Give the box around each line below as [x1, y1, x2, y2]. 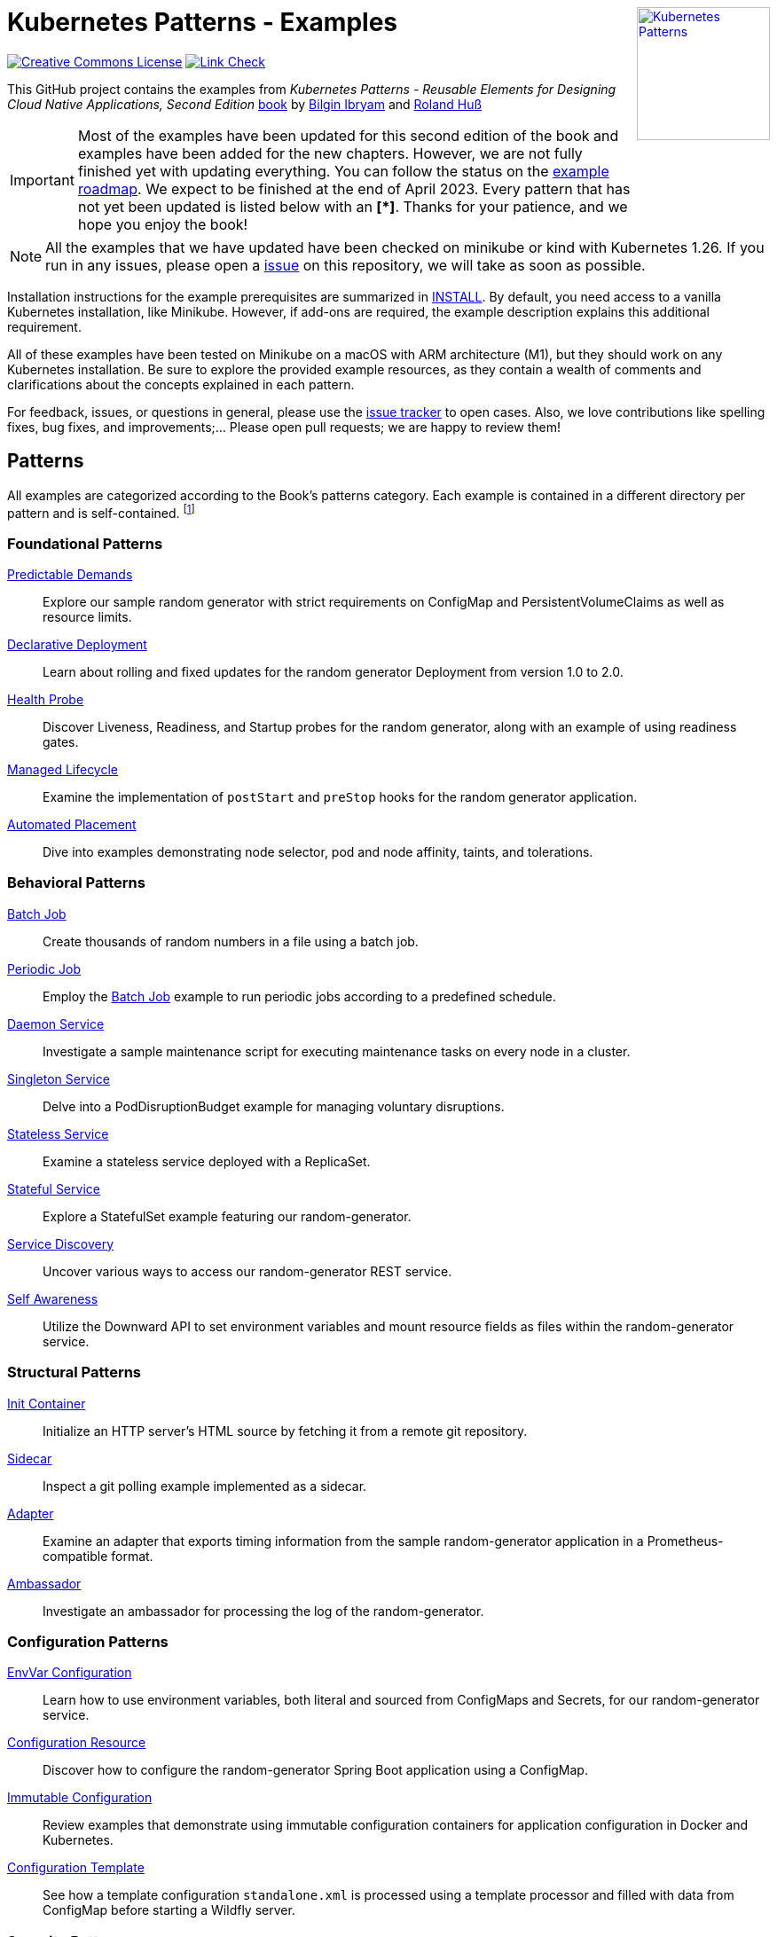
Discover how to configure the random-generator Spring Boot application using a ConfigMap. [43, 1762, 588, 1778]
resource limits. [43, 609, 132, 624]
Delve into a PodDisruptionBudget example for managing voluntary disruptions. [43, 1098, 505, 1114]
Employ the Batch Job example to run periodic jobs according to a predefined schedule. [43, 988, 556, 1004]
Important [10, 170, 75, 189]
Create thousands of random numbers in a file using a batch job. [43, 933, 419, 949]
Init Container [7, 1395, 86, 1411]
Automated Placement [7, 817, 137, 832]
